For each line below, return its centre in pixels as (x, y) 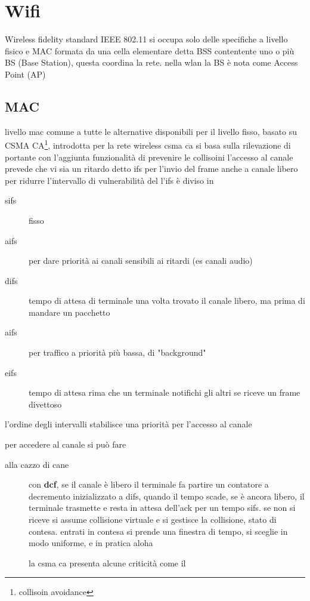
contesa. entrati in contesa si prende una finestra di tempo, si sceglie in (158, 531)
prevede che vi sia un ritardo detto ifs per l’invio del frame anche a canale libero (151, 169)
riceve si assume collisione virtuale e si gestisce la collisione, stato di (153, 520)
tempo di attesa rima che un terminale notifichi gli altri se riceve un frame (165, 392)
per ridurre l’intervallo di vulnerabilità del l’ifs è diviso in (109, 180)
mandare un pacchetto (69, 312)
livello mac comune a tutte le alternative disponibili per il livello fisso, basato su (151, 131)
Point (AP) (25, 74)
